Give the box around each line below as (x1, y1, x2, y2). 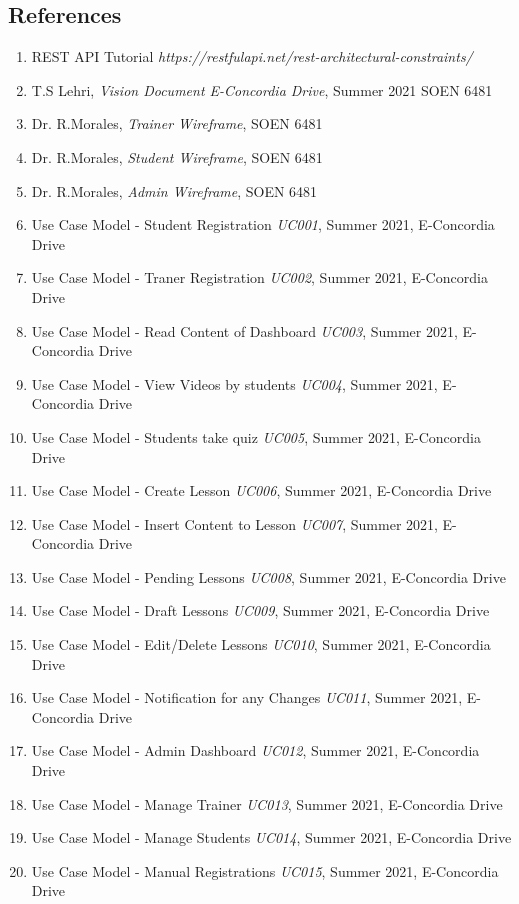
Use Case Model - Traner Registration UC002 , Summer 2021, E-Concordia (31, 267, 488, 288)
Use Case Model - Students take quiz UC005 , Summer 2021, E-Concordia (31, 426, 481, 447)
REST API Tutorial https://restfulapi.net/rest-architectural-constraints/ (31, 46, 473, 67)
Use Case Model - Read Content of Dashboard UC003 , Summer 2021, (31, 320, 458, 341)
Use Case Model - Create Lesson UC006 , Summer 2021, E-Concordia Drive (31, 480, 492, 501)
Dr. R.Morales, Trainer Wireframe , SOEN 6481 (31, 113, 323, 134)
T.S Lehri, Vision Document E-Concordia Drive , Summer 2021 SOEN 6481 (31, 79, 493, 100)
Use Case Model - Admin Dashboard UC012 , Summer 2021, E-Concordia (31, 740, 480, 761)
